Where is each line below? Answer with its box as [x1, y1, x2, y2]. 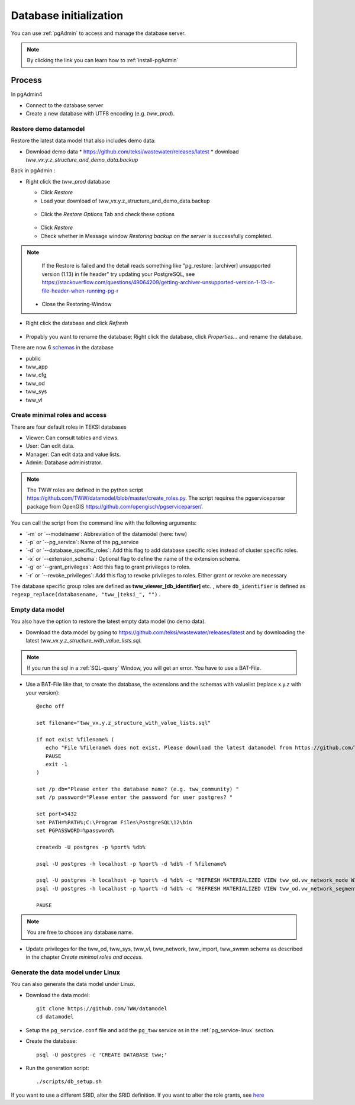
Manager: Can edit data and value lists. [25, 451, 121, 458]
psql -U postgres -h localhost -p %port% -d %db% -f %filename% [36, 860, 227, 867]
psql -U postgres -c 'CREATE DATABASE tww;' [36, 1051, 168, 1058]
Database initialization [11, 9, 124, 22]
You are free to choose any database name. [27, 929, 134, 936]
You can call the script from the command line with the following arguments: [11, 519, 197, 526]
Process [11, 75, 42, 85]
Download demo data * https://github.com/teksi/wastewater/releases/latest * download [25, 148, 239, 155]
